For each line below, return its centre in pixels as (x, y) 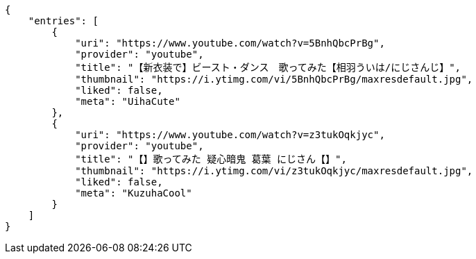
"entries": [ (63, 21)
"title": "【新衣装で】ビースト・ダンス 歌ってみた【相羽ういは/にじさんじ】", (268, 67)
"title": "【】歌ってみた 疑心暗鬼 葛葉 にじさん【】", (211, 159)
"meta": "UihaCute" (128, 101)
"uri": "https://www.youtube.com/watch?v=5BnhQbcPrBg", (230, 43)
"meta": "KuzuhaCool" (134, 193)
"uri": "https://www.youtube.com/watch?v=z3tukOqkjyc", (230, 135)
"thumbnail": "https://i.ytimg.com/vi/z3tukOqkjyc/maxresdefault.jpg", (274, 171)
